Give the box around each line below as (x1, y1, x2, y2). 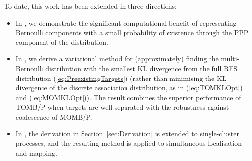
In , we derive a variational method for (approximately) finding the (15, 53, 219, 64)
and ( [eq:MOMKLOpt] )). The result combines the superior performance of (15, 92, 241, 102)
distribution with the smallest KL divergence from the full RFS (45, 63, 238, 73)
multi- (221, 53, 240, 64)
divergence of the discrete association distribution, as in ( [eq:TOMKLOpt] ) (15, 82, 243, 93)
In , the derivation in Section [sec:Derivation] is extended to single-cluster (15, 128, 239, 138)
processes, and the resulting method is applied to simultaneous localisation (15, 138, 242, 148)
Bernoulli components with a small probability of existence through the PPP (15, 27, 249, 38)
